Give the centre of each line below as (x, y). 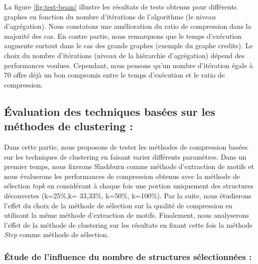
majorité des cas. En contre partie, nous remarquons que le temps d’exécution (123, 36)
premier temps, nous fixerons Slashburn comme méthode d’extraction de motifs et (129, 166)
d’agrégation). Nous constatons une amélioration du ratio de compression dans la (128, 26)
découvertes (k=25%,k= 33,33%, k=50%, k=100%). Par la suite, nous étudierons (128, 195)
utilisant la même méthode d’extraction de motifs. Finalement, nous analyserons (127, 215)
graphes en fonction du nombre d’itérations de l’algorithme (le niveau (110, 16)
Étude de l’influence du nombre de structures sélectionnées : (128, 256)
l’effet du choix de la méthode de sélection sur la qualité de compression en (118, 205)
